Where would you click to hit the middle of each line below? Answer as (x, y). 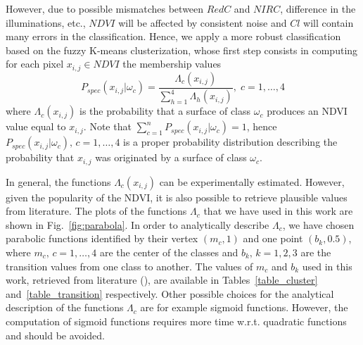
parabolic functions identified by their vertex (102, 238)
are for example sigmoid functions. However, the (244, 307)
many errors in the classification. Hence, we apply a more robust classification (173, 36)
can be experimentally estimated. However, (252, 181)
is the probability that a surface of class (165, 111)
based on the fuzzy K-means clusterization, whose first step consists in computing (182, 50)
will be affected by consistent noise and (203, 22)
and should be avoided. (55, 335)
